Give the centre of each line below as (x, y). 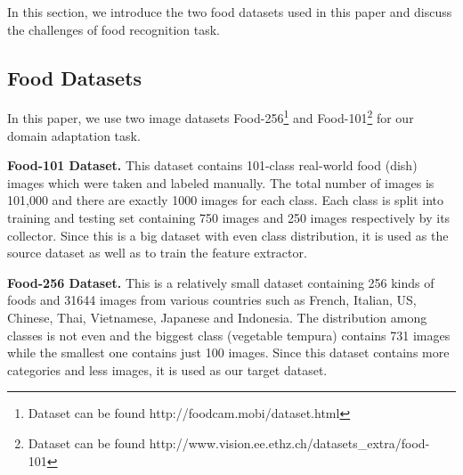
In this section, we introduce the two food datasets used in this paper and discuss (230, 12)
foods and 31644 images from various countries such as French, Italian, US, (212, 300)
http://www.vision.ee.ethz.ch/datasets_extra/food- (289, 442)
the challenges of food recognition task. (114, 29)
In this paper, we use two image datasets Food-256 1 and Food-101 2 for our (211, 117)
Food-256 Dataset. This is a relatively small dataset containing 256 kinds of (221, 282)
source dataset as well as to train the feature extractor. (157, 253)
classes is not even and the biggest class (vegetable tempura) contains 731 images (229, 335)
